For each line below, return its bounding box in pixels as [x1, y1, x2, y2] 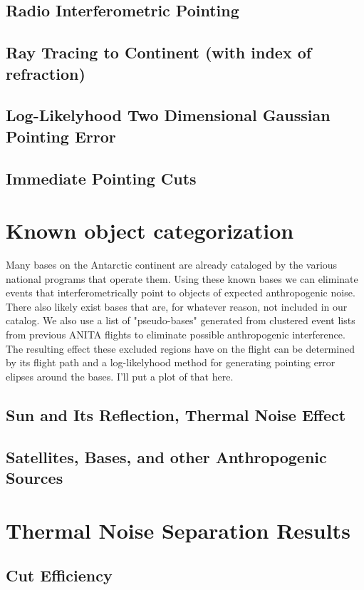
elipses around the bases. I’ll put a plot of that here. [6, 368, 234, 383]
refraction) [6, 62, 85, 84]
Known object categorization [6, 216, 294, 245]
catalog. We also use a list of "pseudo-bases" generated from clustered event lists [6, 313, 355, 328]
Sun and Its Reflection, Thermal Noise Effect [6, 403, 346, 425]
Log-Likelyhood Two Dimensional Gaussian [6, 104, 331, 126]
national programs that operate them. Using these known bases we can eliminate [6, 271, 358, 286]
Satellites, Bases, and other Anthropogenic [6, 445, 327, 467]
